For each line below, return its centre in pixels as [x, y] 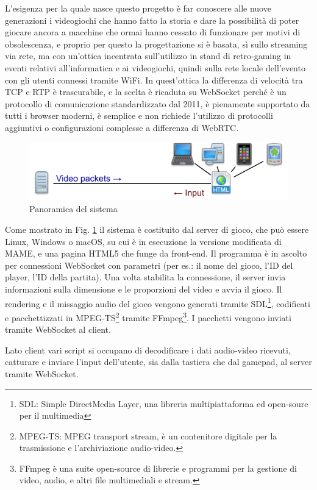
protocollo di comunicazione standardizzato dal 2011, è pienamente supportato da [158, 103]
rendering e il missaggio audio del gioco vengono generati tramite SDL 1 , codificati [158, 302]
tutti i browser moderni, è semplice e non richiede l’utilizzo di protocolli [139, 115]
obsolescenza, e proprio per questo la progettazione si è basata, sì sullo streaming [156, 44]
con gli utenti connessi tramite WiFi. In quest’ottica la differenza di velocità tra [154, 80]
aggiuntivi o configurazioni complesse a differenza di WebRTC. [122, 127]
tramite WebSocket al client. [58, 329]
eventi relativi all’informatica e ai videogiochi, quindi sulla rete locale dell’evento [155, 67]
